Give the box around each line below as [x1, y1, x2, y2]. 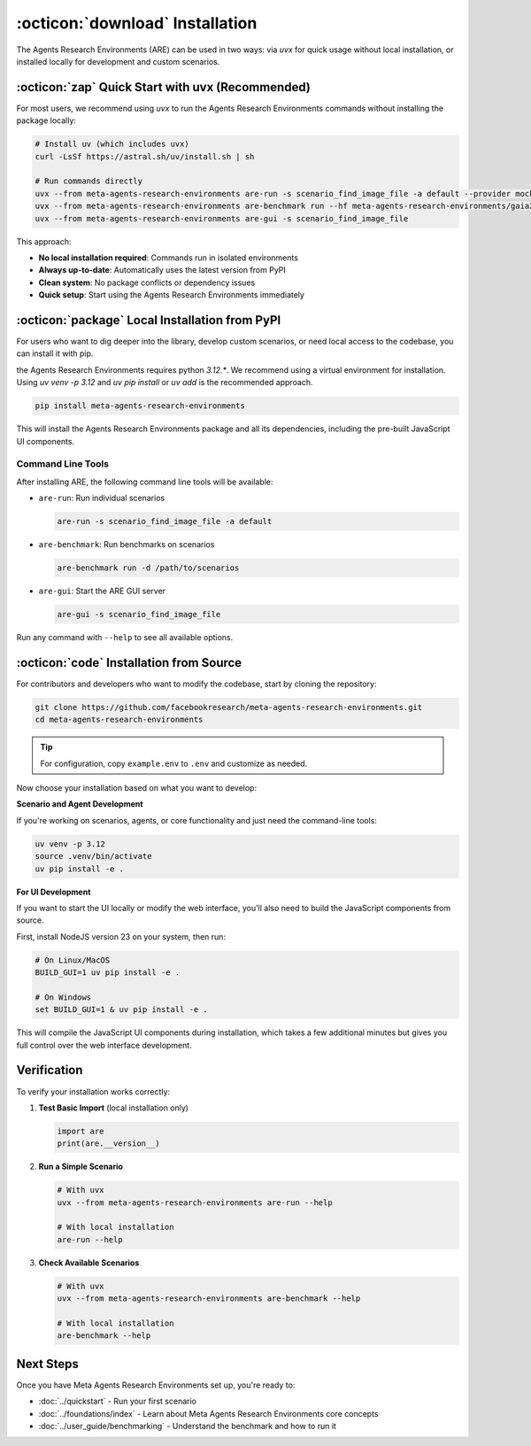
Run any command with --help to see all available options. [16, 631, 234, 642]
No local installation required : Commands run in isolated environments [38, 252, 298, 263]
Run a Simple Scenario [38, 1161, 124, 1172]
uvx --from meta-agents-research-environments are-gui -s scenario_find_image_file [35, 213, 409, 223]
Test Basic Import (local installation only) [38, 1102, 189, 1113]
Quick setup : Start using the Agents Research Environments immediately [38, 290, 305, 300]
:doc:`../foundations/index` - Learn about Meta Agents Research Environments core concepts [38, 1408, 379, 1419]
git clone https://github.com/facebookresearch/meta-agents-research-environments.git [35, 702, 423, 712]
